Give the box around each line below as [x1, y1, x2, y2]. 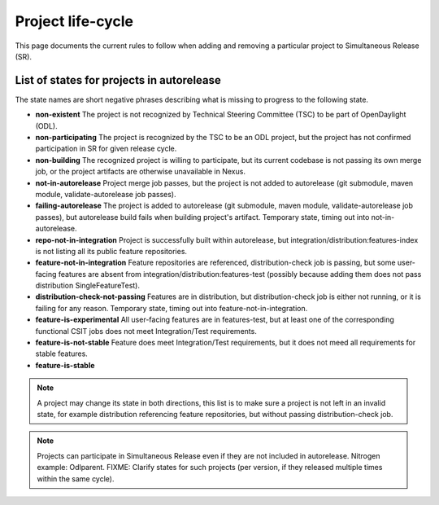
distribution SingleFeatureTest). [35, 281, 140, 291]
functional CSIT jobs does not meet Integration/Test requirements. [35, 326, 258, 336]
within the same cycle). [37, 473, 115, 484]
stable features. [35, 349, 89, 358]
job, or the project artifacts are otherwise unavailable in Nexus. [35, 167, 246, 177]
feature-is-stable [35, 360, 95, 370]
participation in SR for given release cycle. [35, 143, 177, 154]
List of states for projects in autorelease [15, 73, 221, 87]
